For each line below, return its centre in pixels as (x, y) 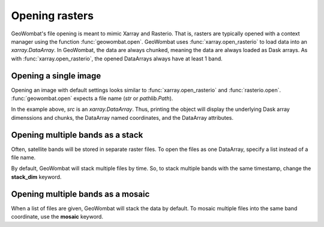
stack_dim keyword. (36, 177)
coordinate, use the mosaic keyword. (57, 217)
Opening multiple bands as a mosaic (80, 194)
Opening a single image (56, 76)
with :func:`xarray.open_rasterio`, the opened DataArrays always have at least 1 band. (117, 58)
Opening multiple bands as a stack (77, 135)
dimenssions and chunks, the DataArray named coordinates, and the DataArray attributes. (122, 117)
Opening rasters (52, 16)
